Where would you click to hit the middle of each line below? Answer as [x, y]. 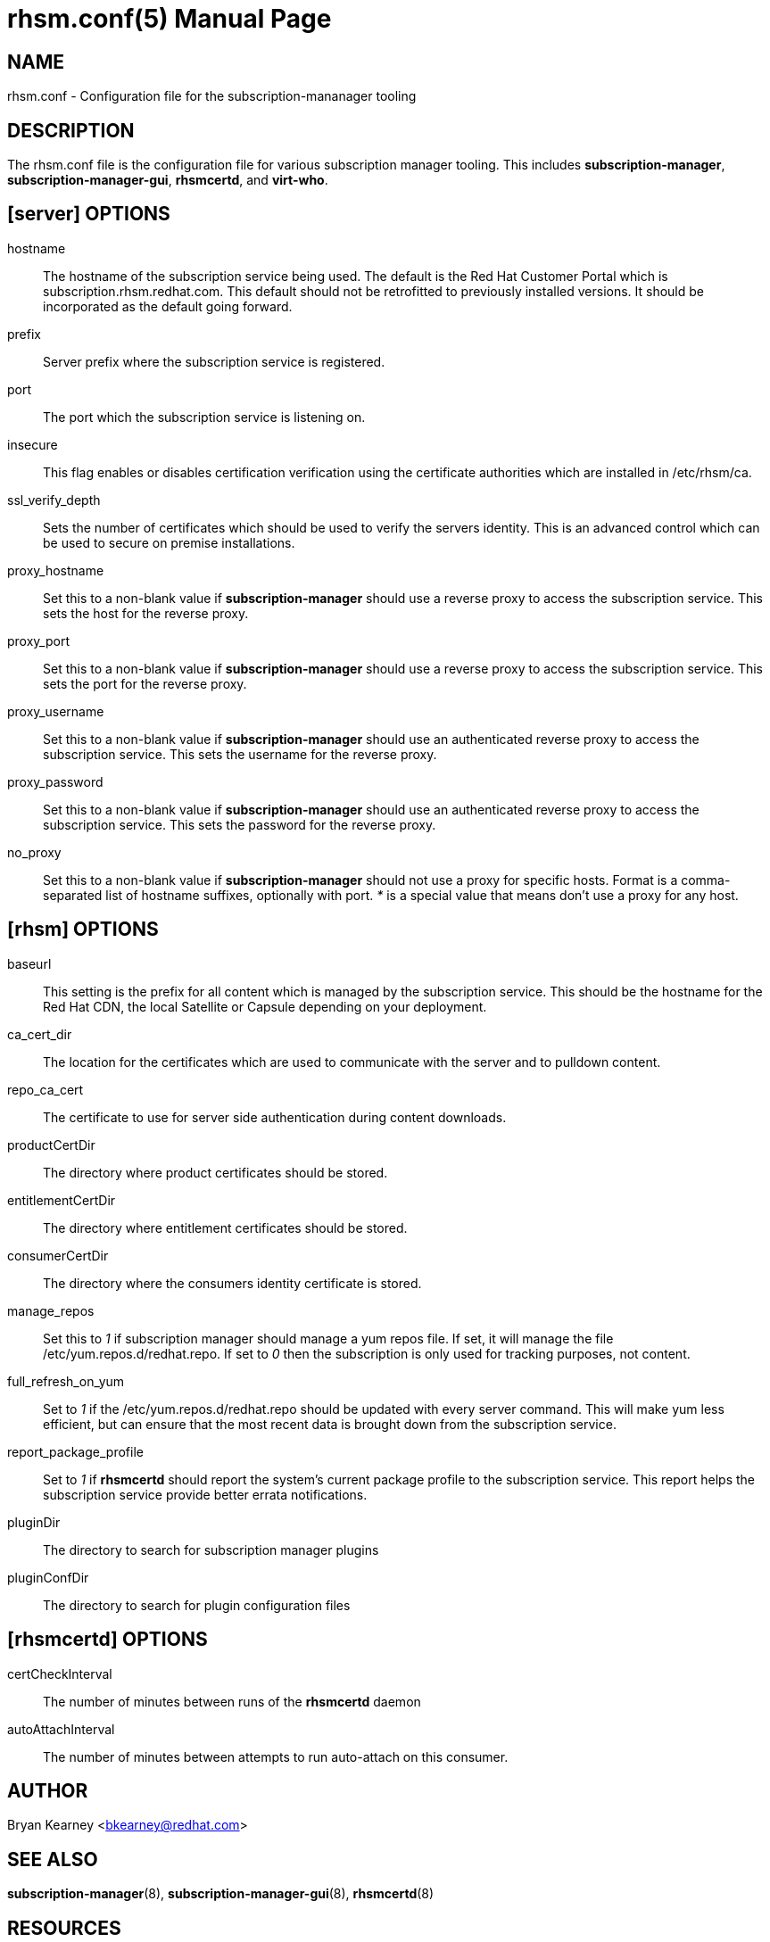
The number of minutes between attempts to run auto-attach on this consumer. [276, 1756]
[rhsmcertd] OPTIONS [108, 1640]
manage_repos [51, 1310]
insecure [33, 444]
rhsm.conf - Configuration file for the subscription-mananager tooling [212, 96]
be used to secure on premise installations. [169, 542]
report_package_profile [75, 1451]
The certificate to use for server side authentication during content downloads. [275, 1117]
